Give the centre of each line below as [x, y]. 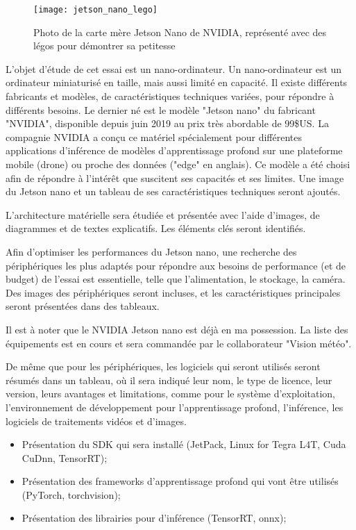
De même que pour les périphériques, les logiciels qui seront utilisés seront [163, 366]
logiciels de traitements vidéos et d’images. [96, 421]
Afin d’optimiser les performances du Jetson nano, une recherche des [151, 251]
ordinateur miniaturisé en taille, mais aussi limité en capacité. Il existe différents [177, 82]
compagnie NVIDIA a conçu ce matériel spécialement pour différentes [154, 136]
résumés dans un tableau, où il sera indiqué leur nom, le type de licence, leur [169, 380]
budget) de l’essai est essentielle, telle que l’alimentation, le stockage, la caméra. [176, 279]
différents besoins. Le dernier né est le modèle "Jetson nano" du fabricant [161, 109]
